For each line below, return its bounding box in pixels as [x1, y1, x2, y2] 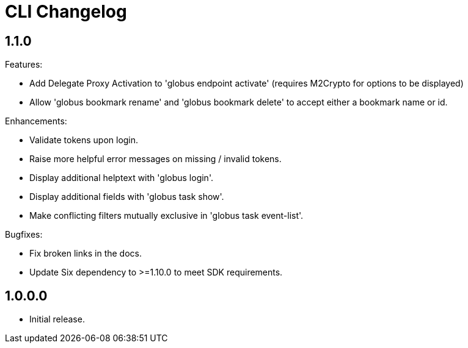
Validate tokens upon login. [29, 135, 139, 146]
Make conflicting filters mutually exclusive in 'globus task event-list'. [29, 210, 304, 221]
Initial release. [29, 314, 85, 325]
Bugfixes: [5, 229, 43, 240]
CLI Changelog [5, 1, 127, 22]
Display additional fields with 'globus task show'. [29, 191, 224, 202]
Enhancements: [5, 116, 67, 127]
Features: [5, 59, 43, 70]
